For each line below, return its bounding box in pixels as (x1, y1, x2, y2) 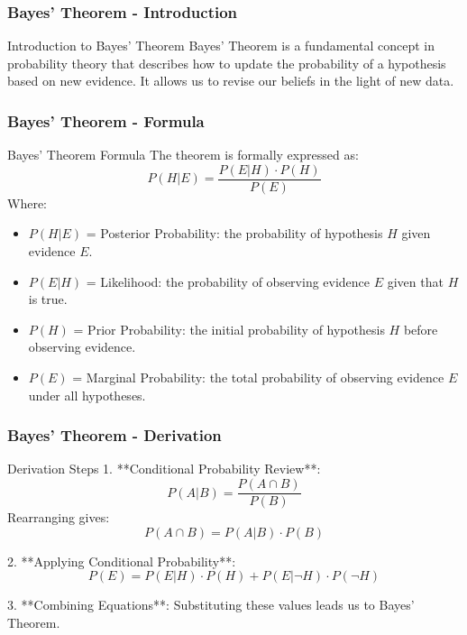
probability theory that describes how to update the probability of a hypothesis (7, 53, 446, 72)
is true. (28, 290, 68, 308)
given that (387, 271, 444, 290)
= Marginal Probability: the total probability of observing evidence (72, 368, 444, 387)
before (403, 319, 438, 338)
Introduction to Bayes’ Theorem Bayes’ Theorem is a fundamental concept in (7, 36, 435, 55)
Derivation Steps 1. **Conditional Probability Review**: (7, 459, 321, 478)
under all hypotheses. (28, 385, 146, 404)
